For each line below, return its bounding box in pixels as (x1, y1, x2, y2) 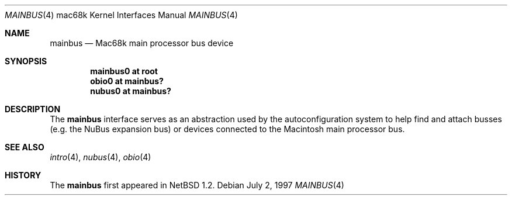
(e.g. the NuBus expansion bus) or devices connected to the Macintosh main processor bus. (50, 124, 405, 134)
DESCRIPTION (5, 104, 61, 114)
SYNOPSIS (5, 56, 47, 66)
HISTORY (5, 170, 41, 180)
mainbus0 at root (90, 66, 158, 76)
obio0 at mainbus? (90, 76, 164, 86)
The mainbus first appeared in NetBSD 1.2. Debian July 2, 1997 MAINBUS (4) (50, 180, 344, 190)
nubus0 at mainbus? (90, 86, 171, 96)
